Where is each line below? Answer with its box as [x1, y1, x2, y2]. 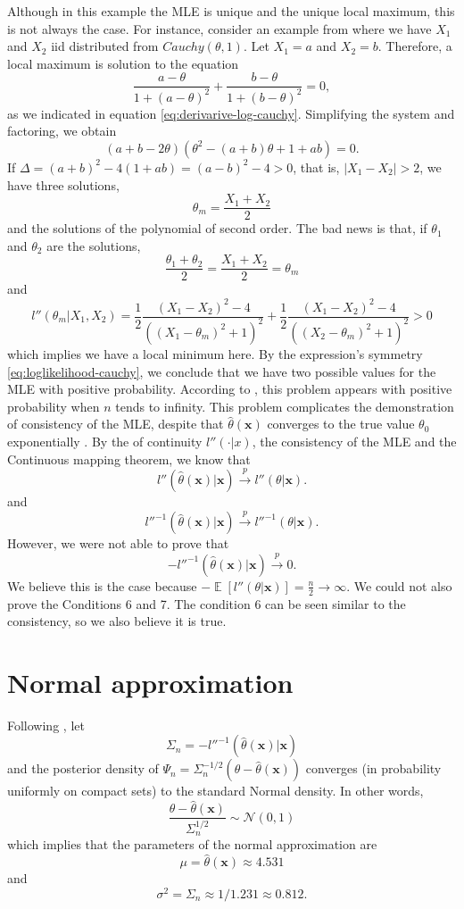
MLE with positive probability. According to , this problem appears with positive [7, 379, 452, 398]
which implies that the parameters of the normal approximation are [7, 835, 377, 854]
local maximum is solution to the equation [7, 54, 239, 72]
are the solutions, [46, 236, 141, 254]
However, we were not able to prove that [7, 534, 229, 553]
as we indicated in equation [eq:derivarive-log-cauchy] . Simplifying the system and [7, 104, 455, 122]
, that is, [293, 157, 340, 176]
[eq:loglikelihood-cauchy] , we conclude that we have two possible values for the [7, 362, 436, 380]
